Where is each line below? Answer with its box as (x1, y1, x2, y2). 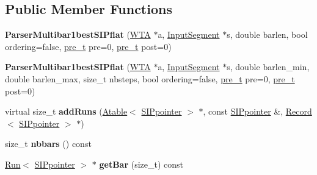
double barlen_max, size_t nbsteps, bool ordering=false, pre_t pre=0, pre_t (5, 72, 295, 85)
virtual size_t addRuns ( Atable (5, 105, 128, 118)
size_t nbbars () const (5, 137, 92, 150)
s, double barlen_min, (227, 60, 310, 73)
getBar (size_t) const (99, 157, 184, 170)
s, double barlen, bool (227, 28, 308, 41)
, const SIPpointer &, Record (203, 105, 312, 118)
